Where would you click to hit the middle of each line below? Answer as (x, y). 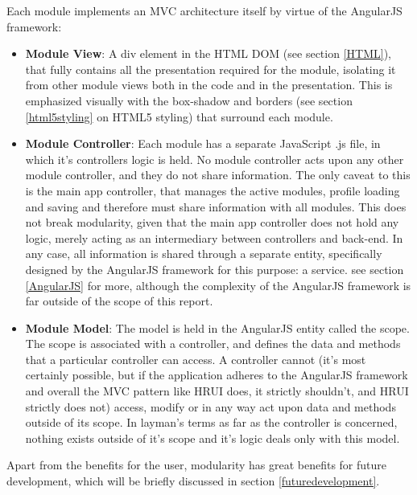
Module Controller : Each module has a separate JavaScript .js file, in (203, 143)
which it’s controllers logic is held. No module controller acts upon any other (215, 159)
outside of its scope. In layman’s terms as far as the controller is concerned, (211, 422)
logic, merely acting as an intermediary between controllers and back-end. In (214, 237)
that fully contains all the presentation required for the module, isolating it (211, 69)
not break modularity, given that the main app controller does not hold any (212, 222)
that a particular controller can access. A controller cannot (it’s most (196, 359)
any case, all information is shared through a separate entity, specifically (204, 254)
